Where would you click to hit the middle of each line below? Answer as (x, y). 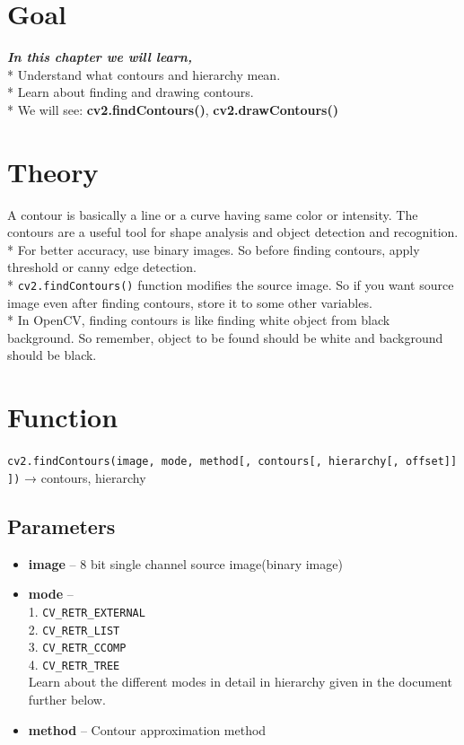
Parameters (61, 526)
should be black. (52, 355)
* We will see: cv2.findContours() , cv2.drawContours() (173, 109)
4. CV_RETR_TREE (74, 664)
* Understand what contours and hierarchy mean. (144, 74)
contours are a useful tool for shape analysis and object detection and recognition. (233, 232)
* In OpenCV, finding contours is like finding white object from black (199, 320)
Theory (53, 171)
